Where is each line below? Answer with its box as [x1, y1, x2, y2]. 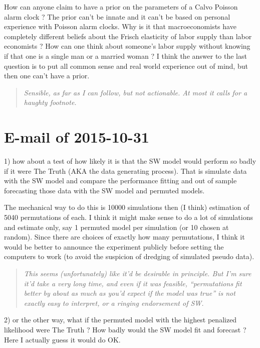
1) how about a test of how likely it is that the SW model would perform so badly [4, 156, 256, 166]
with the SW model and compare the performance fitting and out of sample [4, 175, 237, 186]
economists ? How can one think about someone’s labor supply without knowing [4, 41, 250, 51]
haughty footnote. [24, 97, 77, 107]
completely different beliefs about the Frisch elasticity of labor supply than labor [4, 31, 252, 41]
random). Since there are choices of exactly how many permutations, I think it [4, 231, 245, 242]
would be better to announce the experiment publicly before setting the [4, 241, 224, 252]
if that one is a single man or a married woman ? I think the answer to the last [4, 50, 247, 61]
